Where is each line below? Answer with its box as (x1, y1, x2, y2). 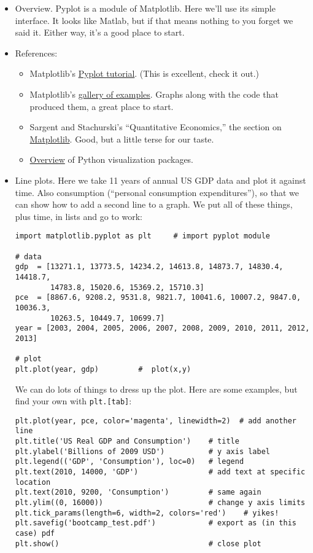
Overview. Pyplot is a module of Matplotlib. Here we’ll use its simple (15, 2, 276, 14)
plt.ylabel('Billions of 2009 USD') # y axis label (15, 447, 271, 456)
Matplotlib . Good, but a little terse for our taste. (29, 132, 214, 145)
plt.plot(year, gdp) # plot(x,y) (15, 364, 191, 374)
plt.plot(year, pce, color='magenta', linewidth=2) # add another (15, 416, 296, 425)
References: (15, 46, 58, 59)
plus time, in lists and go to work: (15, 210, 142, 222)
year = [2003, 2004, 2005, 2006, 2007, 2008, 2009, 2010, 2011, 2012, (15, 324, 310, 333)
